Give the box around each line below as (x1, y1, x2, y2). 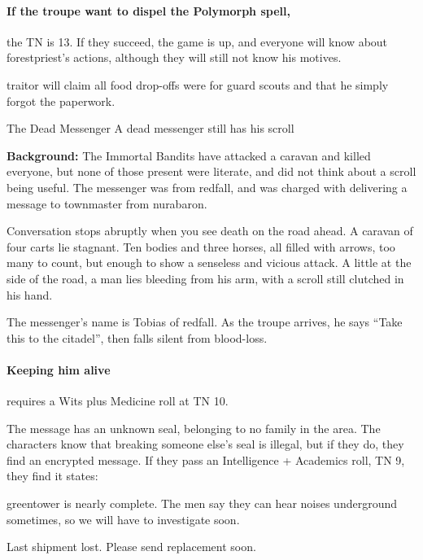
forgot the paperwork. (7, 92, 116, 109)
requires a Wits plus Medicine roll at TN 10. (7, 392, 229, 409)
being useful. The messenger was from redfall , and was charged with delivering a (7, 178, 408, 195)
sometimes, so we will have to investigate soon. (7, 510, 240, 527)
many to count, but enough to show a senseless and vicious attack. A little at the (7, 254, 412, 271)
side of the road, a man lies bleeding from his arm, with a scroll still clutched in (7, 269, 404, 287)
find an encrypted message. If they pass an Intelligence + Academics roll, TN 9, (7, 451, 405, 468)
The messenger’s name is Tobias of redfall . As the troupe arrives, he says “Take (7, 313, 403, 330)
